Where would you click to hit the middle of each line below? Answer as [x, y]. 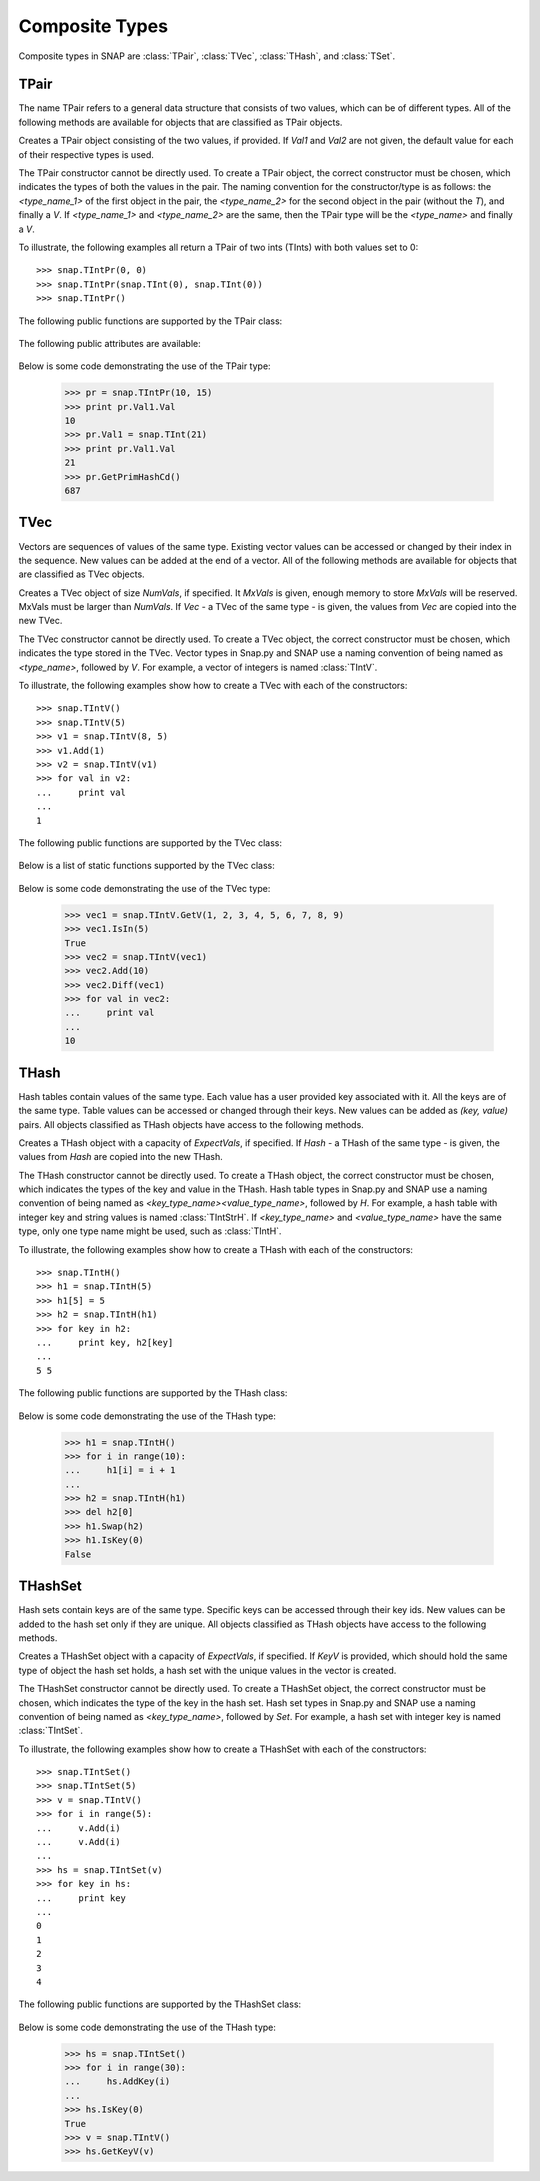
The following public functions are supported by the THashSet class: [160, 2004]
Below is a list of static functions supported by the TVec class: [146, 866]
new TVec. [40, 621]
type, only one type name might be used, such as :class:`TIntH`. [150, 1231]
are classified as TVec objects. [81, 574]
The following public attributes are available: [110, 343]
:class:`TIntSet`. [51, 1731]
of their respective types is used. [86, 154]
